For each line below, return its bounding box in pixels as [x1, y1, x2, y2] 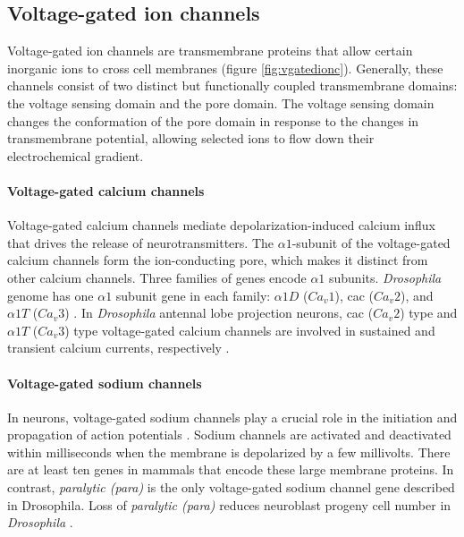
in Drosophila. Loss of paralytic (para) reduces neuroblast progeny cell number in [7, 495, 451, 514]
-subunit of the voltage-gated [291, 233, 451, 251]
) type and [400, 303, 458, 322]
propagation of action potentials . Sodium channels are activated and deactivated [7, 425, 451, 444]
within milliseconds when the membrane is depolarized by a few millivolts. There [7, 442, 451, 461]
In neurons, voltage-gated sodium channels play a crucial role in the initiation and [7, 407, 458, 426]
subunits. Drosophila [329, 268, 442, 286]
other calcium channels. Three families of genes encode [7, 268, 307, 286]
